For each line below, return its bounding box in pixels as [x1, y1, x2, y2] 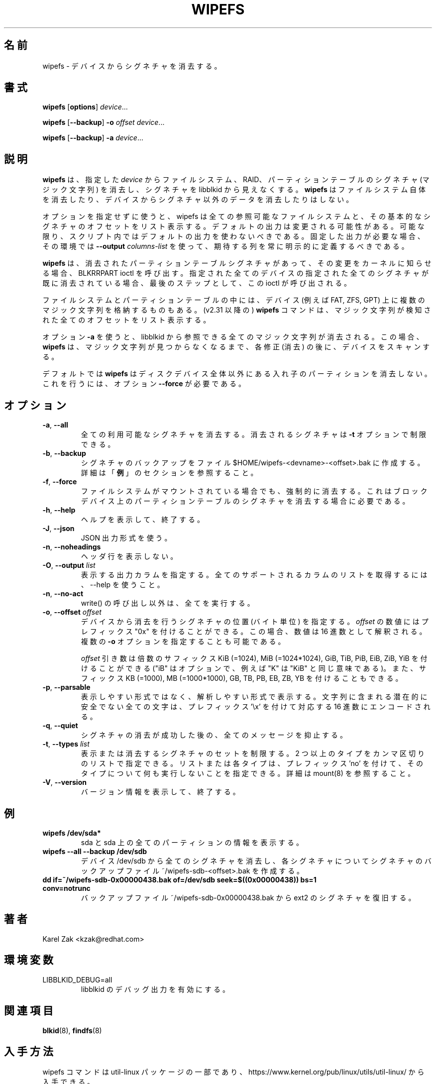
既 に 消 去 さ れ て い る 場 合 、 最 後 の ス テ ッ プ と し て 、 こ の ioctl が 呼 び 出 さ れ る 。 [42, 279, 351, 288]
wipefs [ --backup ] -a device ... [42, 133, 144, 142]
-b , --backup [42, 449, 86, 458]
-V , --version [42, 778, 87, 787]
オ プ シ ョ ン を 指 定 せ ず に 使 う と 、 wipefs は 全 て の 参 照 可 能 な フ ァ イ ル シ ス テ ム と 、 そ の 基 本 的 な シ [42, 212, 431, 221]
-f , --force [42, 477, 77, 486]
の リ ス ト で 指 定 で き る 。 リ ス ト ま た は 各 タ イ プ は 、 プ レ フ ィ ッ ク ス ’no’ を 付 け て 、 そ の [81, 759, 424, 768]
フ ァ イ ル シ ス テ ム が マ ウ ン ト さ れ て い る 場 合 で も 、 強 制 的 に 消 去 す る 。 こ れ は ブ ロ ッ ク [81, 487, 428, 496]
